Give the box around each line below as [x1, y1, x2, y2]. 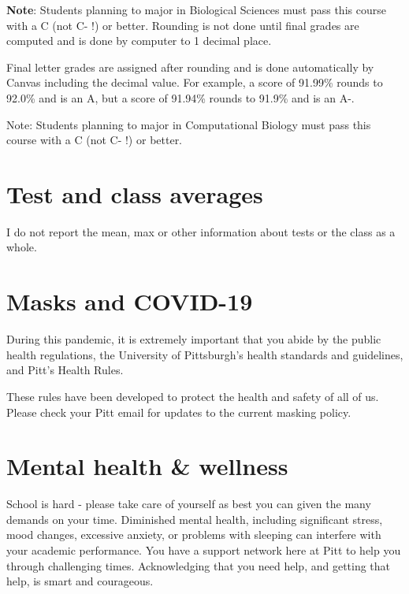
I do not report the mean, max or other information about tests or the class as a [6, 223, 396, 239]
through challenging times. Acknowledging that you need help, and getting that [6, 557, 391, 574]
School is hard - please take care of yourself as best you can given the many [6, 496, 371, 512]
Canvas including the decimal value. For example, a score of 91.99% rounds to [6, 74, 383, 91]
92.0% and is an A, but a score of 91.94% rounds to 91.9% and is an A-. [6, 89, 355, 106]
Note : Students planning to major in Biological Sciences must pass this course [6, 2, 386, 17]
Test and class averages [6, 177, 263, 210]
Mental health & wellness [6, 450, 288, 482]
